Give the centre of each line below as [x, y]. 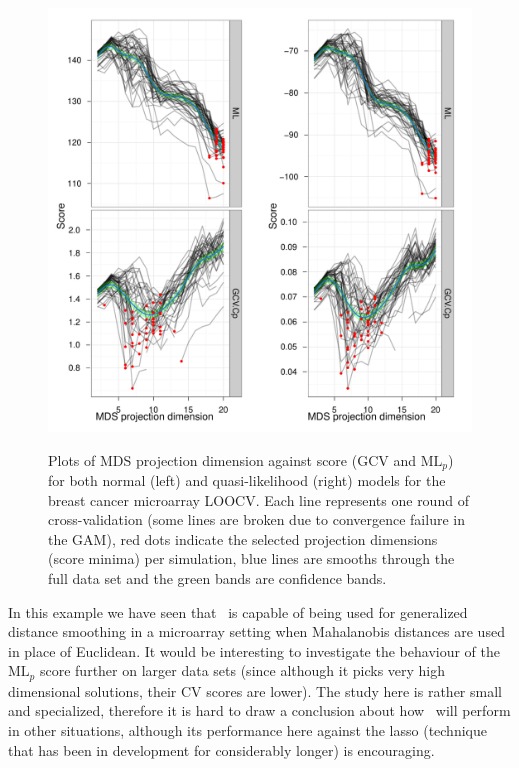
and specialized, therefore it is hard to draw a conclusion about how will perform [259, 710]
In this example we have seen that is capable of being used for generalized [238, 611]
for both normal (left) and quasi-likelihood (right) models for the [247, 480]
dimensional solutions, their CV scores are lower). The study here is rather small [255, 690]
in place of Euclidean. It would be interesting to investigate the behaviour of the [254, 650]
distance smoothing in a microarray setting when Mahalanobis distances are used [256, 631]
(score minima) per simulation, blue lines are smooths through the [251, 558]
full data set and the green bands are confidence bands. [217, 578]
